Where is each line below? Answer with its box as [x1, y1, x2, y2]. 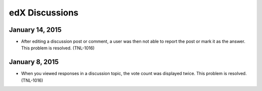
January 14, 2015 [9, 26, 62, 34]
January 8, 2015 [9, 58, 59, 66]
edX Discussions [9, 7, 79, 18]
